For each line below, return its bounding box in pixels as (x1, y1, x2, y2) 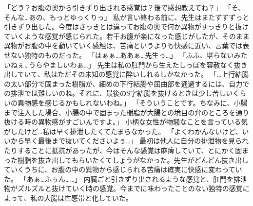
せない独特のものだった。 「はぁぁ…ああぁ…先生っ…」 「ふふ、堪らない (4, 50, 234, 60)
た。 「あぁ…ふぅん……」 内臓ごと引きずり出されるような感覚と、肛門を (4, 173, 234, 184)
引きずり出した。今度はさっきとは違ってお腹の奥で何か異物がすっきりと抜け (4, 21, 249, 32)
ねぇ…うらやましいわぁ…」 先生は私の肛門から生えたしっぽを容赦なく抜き (10, 59, 248, 69)
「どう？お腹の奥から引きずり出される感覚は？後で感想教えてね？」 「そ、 (4, 2, 245, 12)
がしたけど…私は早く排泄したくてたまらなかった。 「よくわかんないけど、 (4, 126, 242, 136)
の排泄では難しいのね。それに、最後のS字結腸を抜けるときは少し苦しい (4, 88, 233, 98)
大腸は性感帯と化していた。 (44, 192, 133, 203)
